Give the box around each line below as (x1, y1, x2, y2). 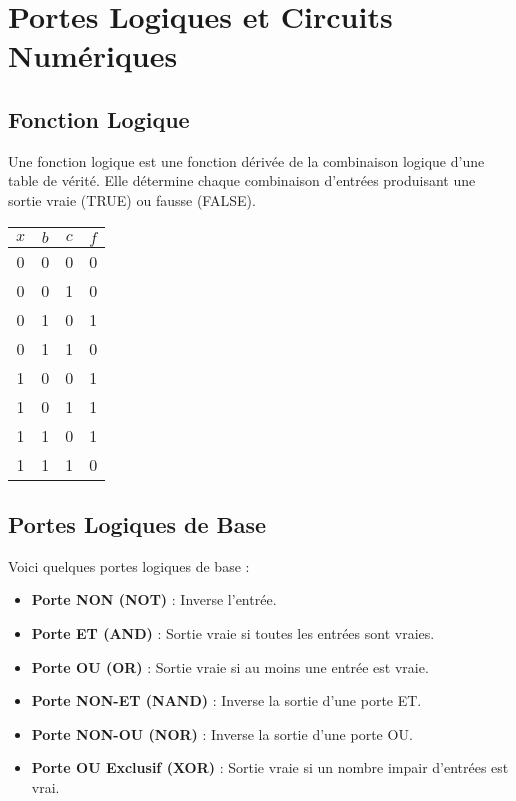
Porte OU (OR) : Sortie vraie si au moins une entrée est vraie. (31, 656, 429, 677)
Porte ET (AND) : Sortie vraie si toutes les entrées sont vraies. (31, 622, 435, 643)
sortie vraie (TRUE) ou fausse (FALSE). (8, 189, 256, 210)
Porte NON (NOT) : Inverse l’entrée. (31, 589, 277, 610)
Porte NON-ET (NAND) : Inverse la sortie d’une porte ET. (31, 690, 422, 711)
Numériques (8, 35, 178, 76)
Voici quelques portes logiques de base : (8, 555, 250, 576)
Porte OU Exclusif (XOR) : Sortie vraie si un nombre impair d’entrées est (31, 757, 509, 778)
